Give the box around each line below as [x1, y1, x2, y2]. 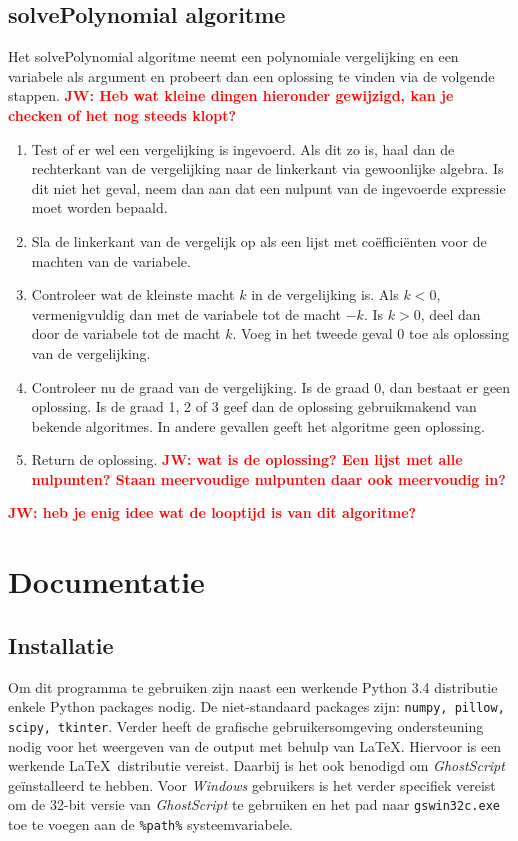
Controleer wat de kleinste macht [31, 284, 235, 305]
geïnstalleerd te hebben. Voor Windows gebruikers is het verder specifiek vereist [8, 774, 496, 795]
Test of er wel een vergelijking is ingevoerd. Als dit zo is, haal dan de [31, 138, 455, 159]
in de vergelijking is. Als [251, 284, 399, 305]
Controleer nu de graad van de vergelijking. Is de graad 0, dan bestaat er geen [31, 376, 511, 397]
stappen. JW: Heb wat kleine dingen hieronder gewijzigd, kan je [8, 85, 454, 106]
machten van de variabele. [31, 250, 191, 271]
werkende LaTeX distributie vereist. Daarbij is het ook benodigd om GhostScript [8, 755, 505, 776]
